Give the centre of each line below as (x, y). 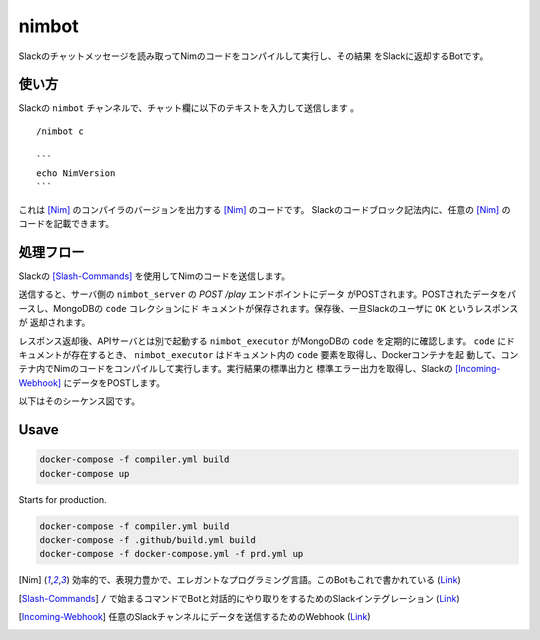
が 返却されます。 (54, 322)
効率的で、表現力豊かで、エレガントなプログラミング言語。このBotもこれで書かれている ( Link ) (266, 580)
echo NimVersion (76, 173)
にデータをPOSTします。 (114, 382)
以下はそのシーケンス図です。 (79, 401)
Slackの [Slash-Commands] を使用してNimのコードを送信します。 (154, 276)
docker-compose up (84, 473)
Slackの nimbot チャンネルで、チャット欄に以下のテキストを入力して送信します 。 (189, 108)
